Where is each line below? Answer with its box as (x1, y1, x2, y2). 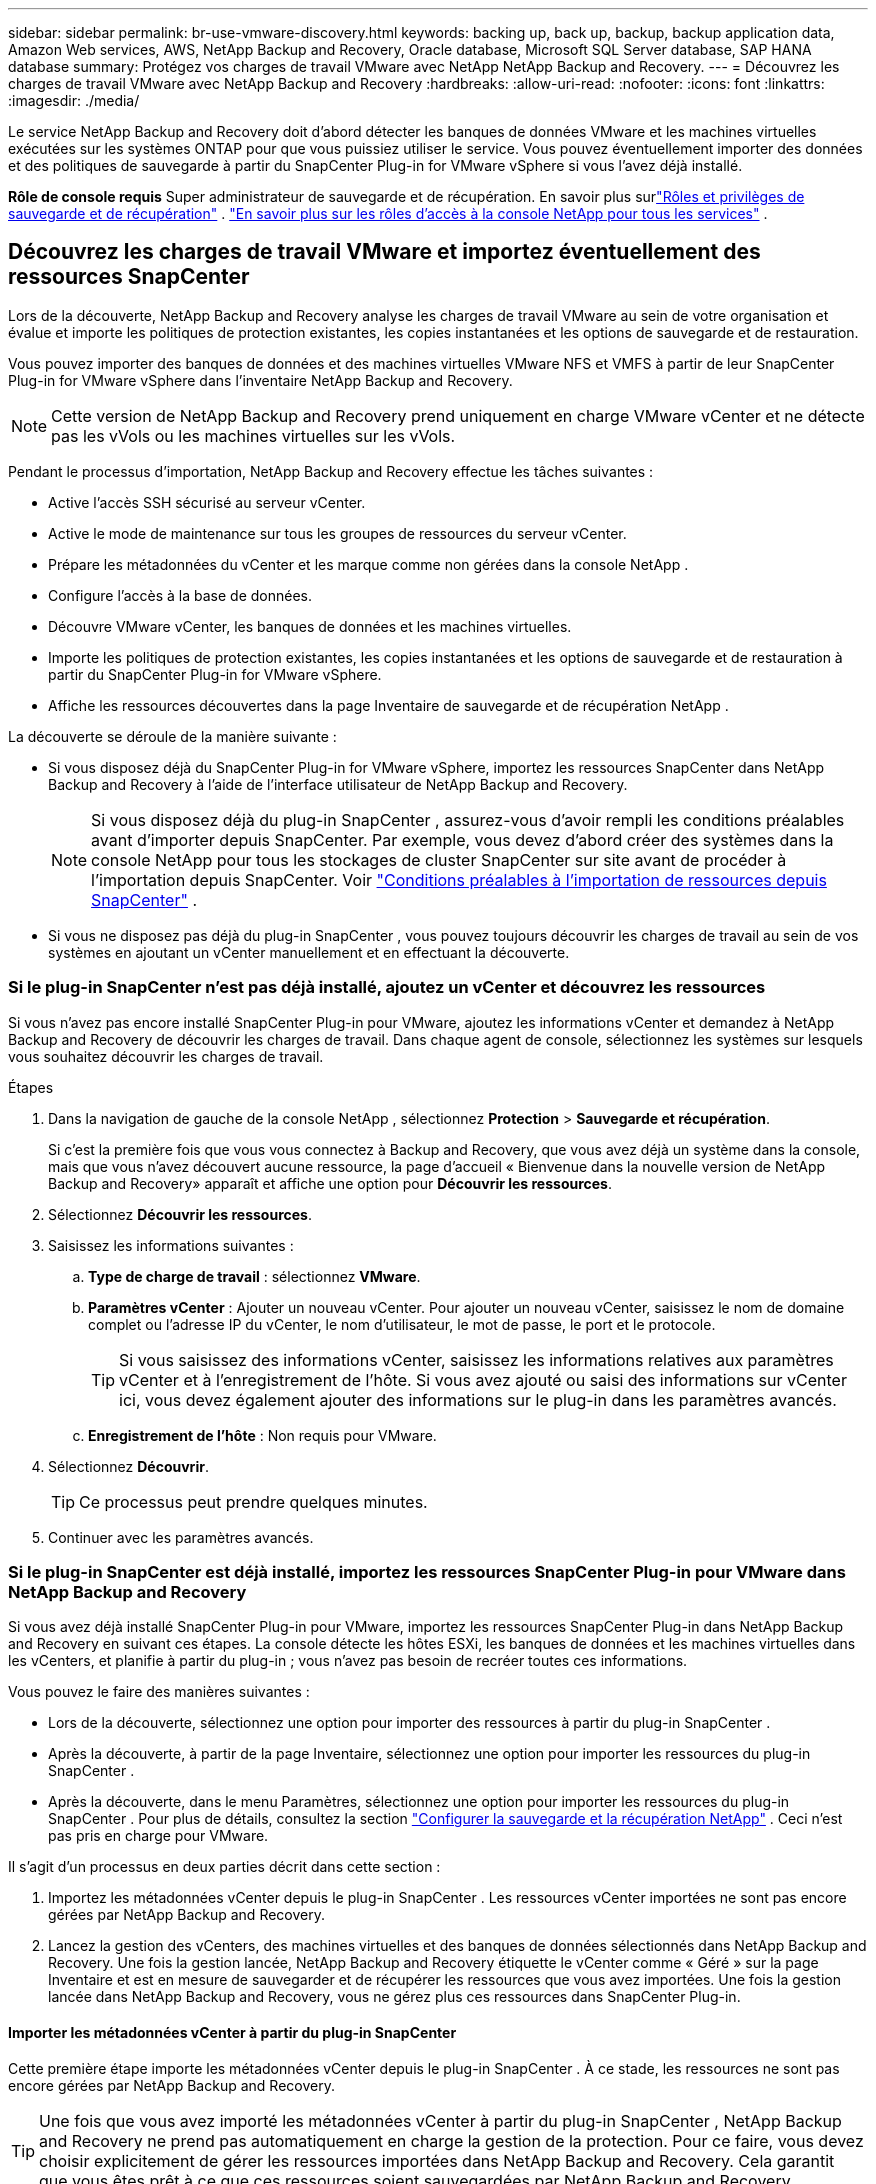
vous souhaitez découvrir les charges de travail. (8, 1047, 324, 1065)
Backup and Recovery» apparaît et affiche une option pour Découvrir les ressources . (48, 1174, 613, 1192)
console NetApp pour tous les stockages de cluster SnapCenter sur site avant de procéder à (91, 849, 787, 870)
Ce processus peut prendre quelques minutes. (79, 1491, 428, 1512)
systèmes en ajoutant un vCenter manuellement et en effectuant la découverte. (48, 943, 570, 961)
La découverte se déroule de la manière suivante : (8, 727, 337, 745)
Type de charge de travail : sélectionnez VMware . (88, 1267, 421, 1285)
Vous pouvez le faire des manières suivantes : (8, 1683, 310, 1701)
